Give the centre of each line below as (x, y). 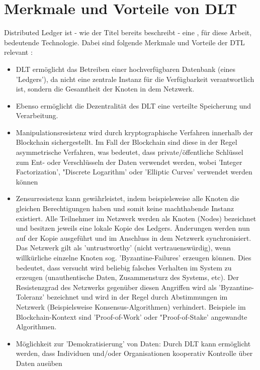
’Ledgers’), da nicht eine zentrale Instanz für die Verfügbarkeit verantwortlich (135, 79)
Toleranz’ (30, 297)
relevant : (18, 52)
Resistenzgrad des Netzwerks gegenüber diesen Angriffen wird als (116, 287)
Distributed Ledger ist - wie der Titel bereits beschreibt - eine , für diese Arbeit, (128, 32)
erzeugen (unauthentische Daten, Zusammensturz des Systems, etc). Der (127, 277)
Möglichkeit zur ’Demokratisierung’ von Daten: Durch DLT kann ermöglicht (133, 343)
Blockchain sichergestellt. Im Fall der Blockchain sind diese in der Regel (126, 142)
